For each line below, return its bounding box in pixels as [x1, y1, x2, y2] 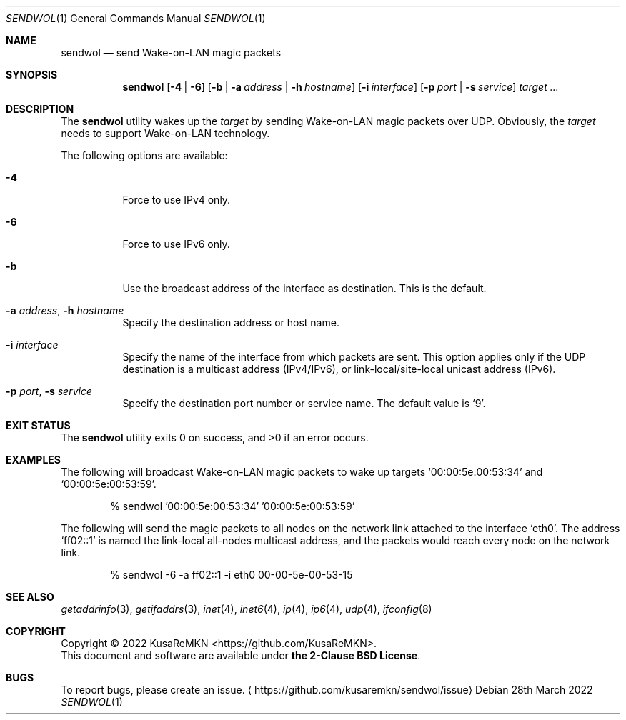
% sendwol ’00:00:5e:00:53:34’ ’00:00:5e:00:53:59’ [110, 500, 355, 512]
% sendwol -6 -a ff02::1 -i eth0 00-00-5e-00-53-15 [110, 569, 353, 581]
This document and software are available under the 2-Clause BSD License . [61, 649, 421, 661]
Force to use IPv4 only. [122, 194, 231, 206]
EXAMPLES [6, 454, 61, 466]
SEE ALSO [6, 591, 54, 603]
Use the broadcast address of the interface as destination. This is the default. [122, 282, 487, 294]
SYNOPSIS [6, 69, 58, 81]
